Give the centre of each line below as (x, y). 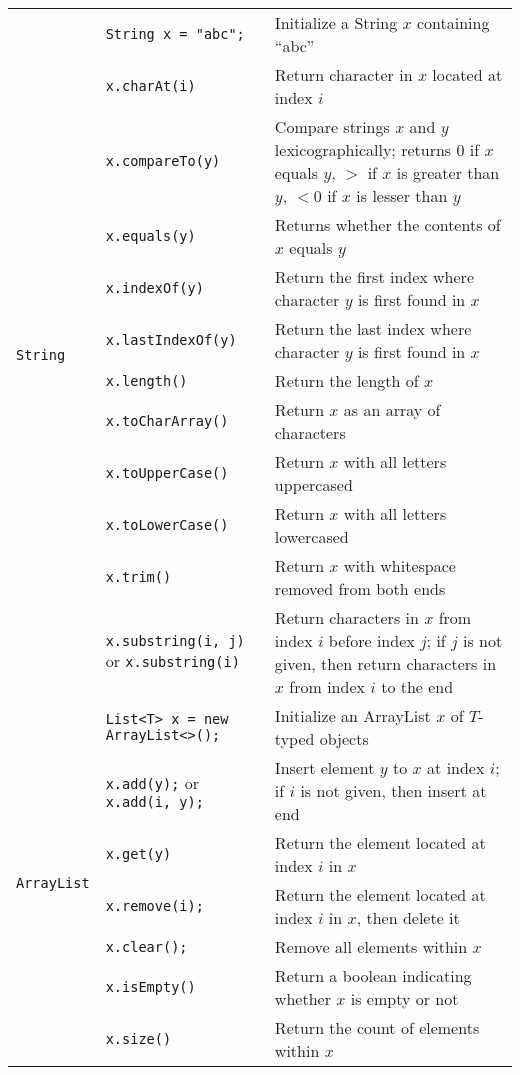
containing (453, 22)
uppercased (313, 484)
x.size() (138, 1039)
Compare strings (332, 126)
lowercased (311, 536)
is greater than (448, 172)
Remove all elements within (371, 946)
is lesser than (402, 195)
